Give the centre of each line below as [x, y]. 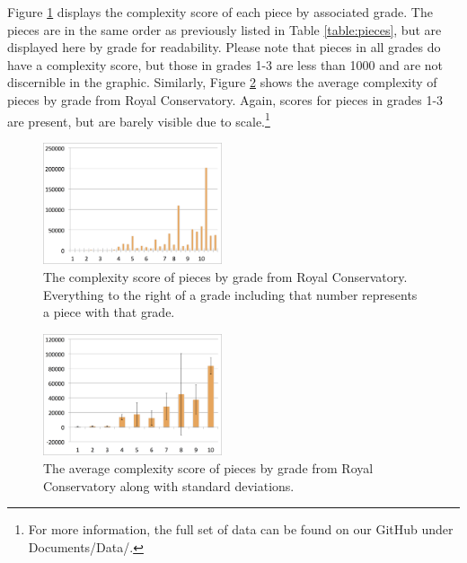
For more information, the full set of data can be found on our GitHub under [241, 529]
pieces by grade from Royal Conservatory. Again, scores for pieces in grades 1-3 [225, 99]
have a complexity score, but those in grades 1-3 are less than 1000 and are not [225, 64]
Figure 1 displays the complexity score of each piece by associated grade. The [220, 12]
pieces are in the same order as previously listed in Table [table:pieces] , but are [225, 29]
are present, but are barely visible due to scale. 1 [139, 119]
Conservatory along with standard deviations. [169, 485]
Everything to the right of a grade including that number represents [230, 294]
